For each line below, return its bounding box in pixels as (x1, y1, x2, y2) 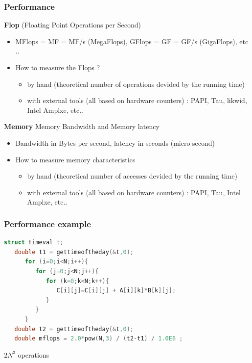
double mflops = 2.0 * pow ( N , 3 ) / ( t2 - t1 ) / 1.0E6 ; (14, 335, 183, 342)
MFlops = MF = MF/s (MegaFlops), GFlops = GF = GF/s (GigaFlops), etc (15, 36, 249, 46)
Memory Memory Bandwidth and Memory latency (4, 121, 160, 131)
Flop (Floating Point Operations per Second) (4, 20, 141, 30)
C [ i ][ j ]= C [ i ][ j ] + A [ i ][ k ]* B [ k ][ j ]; (56, 287, 176, 294)
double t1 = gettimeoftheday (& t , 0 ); (14, 248, 134, 256)
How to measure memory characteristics (15, 154, 136, 164)
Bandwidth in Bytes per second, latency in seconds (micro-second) (15, 137, 215, 148)
